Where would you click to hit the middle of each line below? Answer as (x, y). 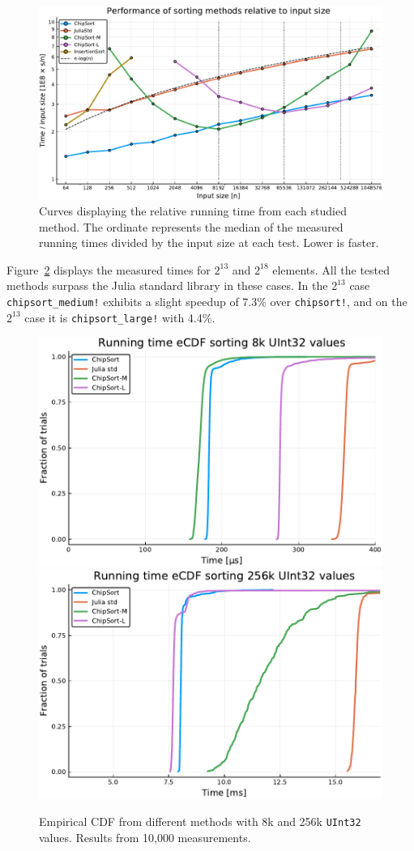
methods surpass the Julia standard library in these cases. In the (167, 285)
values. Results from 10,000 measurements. (145, 837)
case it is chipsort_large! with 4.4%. (120, 317)
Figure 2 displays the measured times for (109, 269)
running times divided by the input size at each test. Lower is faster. (209, 243)
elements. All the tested (331, 269)
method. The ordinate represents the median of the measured (191, 226)
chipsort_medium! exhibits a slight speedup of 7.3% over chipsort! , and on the (207, 302)
